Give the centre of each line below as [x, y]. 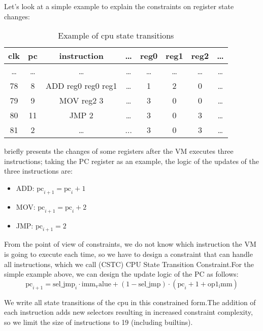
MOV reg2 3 [81, 101]
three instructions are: [38, 171]
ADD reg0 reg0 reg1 [81, 86]
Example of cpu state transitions [116, 36]
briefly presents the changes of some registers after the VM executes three [119, 151]
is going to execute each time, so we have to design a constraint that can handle [128, 254]
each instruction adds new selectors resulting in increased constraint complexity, [128, 312]
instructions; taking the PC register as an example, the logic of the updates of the [131, 161]
